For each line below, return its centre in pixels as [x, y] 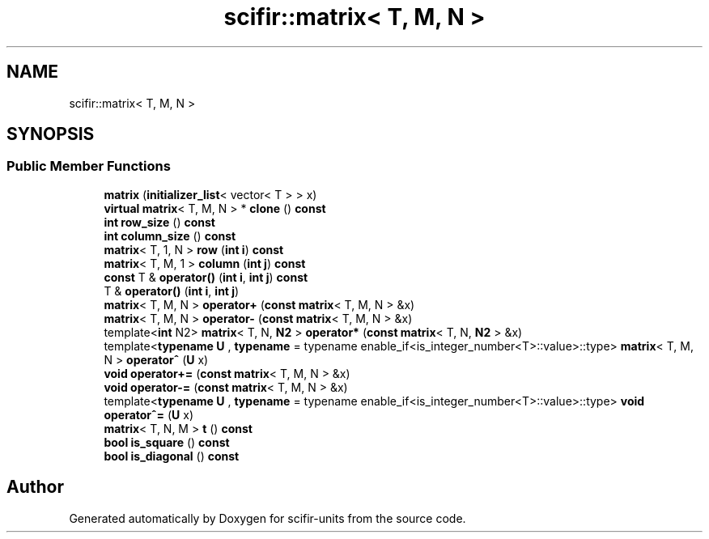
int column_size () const [170, 236]
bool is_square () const [167, 442]
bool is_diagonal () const [172, 456]
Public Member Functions [89, 166]
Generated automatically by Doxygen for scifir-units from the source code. [267, 518]
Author [35, 487]
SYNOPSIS [51, 134]
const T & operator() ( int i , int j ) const [206, 277]
